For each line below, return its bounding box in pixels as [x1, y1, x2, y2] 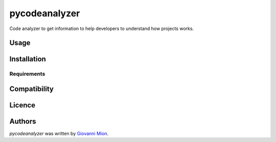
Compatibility [9, 84, 54, 93]
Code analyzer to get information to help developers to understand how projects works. [9, 25, 194, 32]
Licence [9, 101, 36, 109]
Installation [9, 55, 46, 64]
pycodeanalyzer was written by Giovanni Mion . [9, 130, 109, 137]
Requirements [9, 70, 45, 77]
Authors [9, 117, 36, 126]
